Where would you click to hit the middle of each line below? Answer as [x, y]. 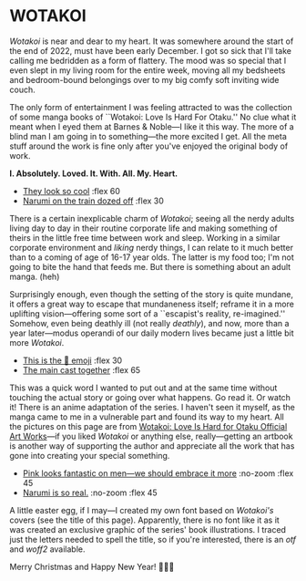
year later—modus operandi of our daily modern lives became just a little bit [152, 333]
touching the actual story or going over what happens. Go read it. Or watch [150, 397]
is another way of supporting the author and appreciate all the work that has [152, 446]
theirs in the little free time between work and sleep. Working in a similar [145, 237]
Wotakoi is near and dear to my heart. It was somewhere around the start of [152, 41]
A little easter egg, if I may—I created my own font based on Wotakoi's [142, 510]
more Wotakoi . [37, 342]
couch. [22, 89]
